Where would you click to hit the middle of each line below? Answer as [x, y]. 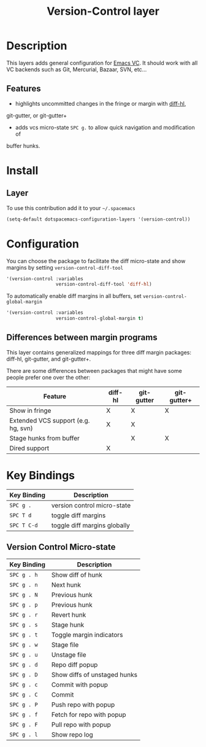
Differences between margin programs [82, 338]
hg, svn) [21, 428]
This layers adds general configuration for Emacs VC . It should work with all [102, 63]
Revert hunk [69, 614]
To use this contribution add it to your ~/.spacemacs [71, 208]
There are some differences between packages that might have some [94, 370]
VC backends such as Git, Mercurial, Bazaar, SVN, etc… [77, 69]
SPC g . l [24, 734]
